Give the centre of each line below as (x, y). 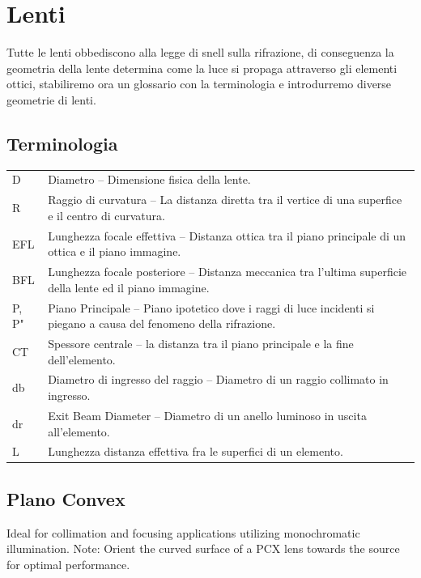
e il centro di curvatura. (106, 215)
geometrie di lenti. (51, 99)
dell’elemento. (82, 359)
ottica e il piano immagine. (115, 251)
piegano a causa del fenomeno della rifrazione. (162, 323)
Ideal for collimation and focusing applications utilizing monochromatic (183, 532)
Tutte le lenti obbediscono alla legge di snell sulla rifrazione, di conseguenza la (200, 52)
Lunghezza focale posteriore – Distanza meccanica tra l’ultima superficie (228, 272)
